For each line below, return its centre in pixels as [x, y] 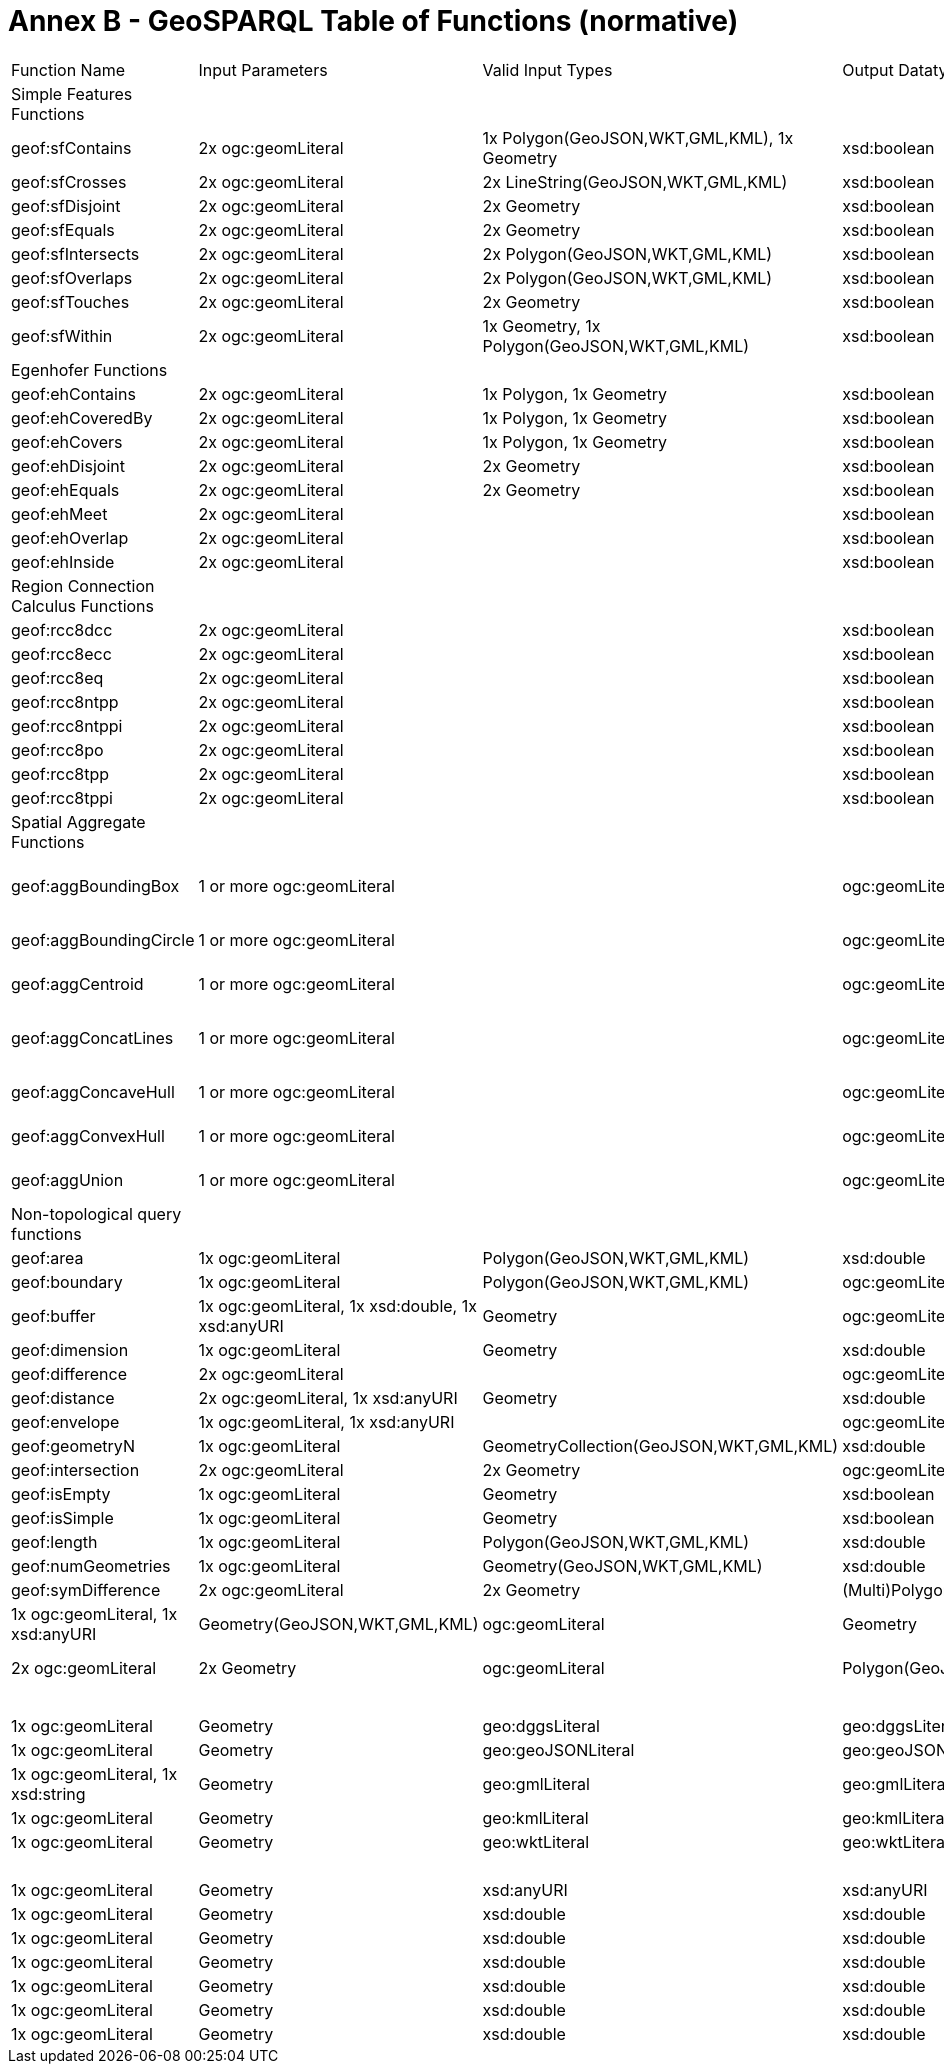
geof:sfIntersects [75, 253]
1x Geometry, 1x [541, 325]
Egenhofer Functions [89, 369]
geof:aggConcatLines [92, 1037]
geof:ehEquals [65, 489]
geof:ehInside [63, 561]
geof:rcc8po [57, 749]
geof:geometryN [73, 1445]
